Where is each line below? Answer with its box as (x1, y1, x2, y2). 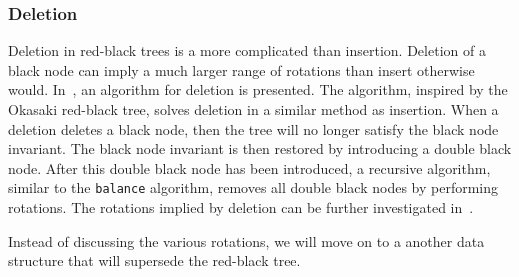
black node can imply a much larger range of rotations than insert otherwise (8, 59, 475, 80)
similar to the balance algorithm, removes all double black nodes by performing (8, 177, 499, 198)
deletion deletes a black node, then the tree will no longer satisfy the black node (8, 118, 499, 139)
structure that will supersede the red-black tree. (8, 250, 301, 271)
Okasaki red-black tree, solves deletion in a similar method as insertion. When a (8, 99, 499, 119)
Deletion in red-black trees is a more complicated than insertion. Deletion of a (8, 40, 486, 61)
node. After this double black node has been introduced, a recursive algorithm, (8, 157, 491, 178)
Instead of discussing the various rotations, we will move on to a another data (8, 230, 485, 251)
